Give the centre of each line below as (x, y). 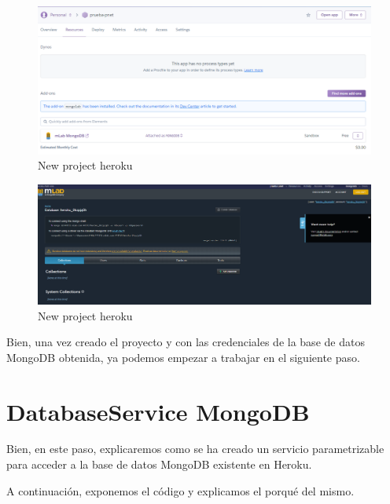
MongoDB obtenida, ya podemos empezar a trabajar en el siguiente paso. (183, 357)
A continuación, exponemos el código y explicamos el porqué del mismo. (180, 490)
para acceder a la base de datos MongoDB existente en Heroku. (159, 464)
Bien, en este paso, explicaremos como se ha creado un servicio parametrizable (195, 449)
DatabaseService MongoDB (158, 411)
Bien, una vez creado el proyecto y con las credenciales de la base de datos (186, 342)
